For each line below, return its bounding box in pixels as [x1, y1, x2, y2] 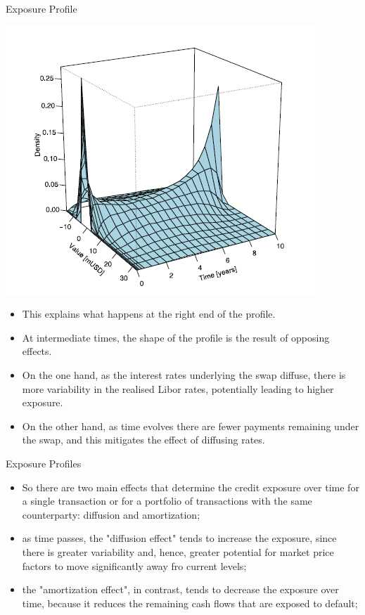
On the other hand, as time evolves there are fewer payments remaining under [22, 418, 359, 433]
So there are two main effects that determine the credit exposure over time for [22, 479, 359, 494]
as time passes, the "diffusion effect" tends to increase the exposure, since [22, 531, 337, 545]
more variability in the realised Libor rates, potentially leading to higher [22, 381, 334, 396]
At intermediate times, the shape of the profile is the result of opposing [22, 330, 330, 344]
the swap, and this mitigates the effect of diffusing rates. [22, 432, 265, 447]
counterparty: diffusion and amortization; [22, 507, 200, 522]
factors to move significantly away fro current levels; [22, 558, 247, 573]
